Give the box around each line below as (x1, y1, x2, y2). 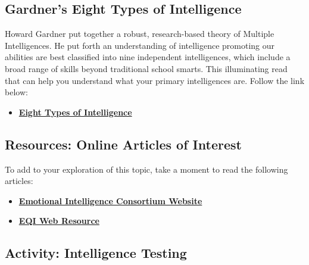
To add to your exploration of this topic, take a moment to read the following (5, 163, 288, 175)
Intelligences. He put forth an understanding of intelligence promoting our (5, 39, 275, 51)
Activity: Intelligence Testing (5, 244, 187, 262)
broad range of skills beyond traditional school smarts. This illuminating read (5, 62, 288, 74)
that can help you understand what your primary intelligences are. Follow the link (5, 74, 305, 86)
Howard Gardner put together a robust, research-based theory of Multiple (5, 27, 274, 40)
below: (5, 86, 28, 98)
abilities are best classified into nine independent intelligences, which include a (5, 51, 291, 63)
